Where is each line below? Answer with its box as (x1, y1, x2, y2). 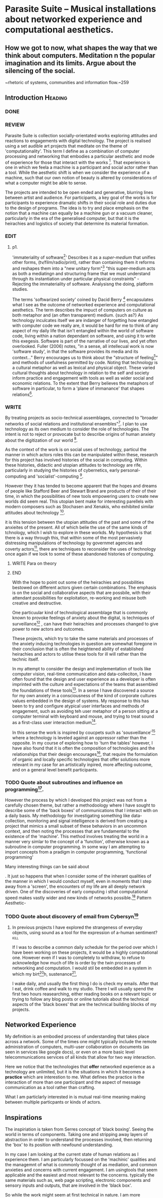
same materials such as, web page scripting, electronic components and (5, 1177, 151, 1183)
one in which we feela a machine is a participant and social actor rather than (5, 165, 158, 171)
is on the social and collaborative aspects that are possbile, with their (12, 590, 151, 596)
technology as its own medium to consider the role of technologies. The (5, 426, 149, 432)
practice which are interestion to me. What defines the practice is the (5, 1074, 145, 1080)
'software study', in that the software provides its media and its (12, 348, 139, 354)
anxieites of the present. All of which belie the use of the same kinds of (5, 524, 147, 530)
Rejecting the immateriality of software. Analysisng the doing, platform (12, 281, 154, 287)
